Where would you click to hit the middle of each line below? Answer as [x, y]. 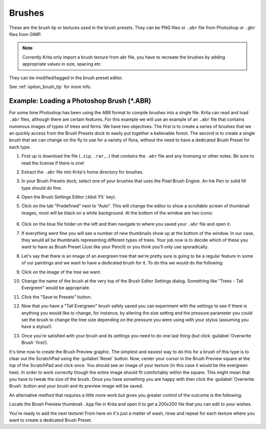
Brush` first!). [35, 343]
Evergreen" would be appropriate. [56, 288]
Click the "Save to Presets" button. [57, 297]
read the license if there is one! [53, 163]
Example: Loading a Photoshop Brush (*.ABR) [80, 101]
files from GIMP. [25, 34]
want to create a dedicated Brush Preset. [50, 420]
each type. [20, 147]
